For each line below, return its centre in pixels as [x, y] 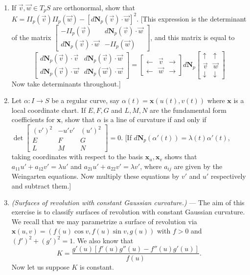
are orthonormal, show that [94, 7]
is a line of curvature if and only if [155, 119]
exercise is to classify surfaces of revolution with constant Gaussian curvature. [128, 212]
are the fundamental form [188, 110]
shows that [181, 157]
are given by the [198, 166]
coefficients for [33, 119]
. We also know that [103, 240]
